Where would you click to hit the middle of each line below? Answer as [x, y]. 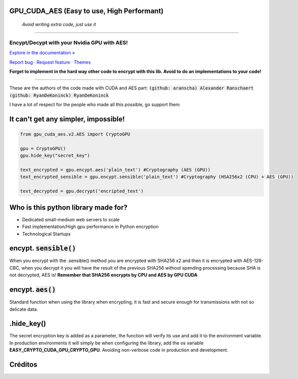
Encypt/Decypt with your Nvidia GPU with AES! [69, 42]
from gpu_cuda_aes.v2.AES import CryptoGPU [75, 134]
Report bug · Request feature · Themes [50, 62]
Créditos [23, 365]
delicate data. [24, 309]
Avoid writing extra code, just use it [59, 24]
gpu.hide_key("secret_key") [55, 156]
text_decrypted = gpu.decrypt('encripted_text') [82, 191]
